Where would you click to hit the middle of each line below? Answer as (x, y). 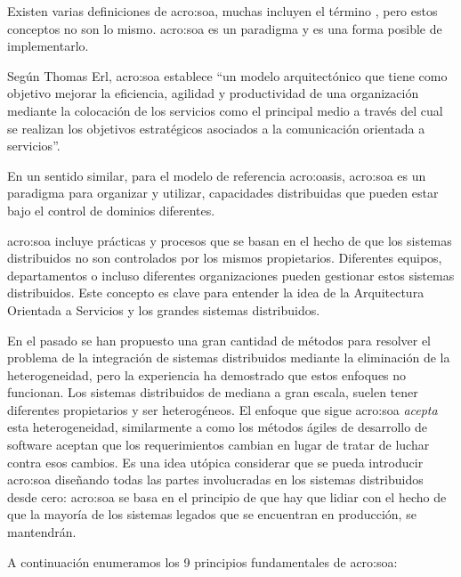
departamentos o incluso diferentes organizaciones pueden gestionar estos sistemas (231, 275)
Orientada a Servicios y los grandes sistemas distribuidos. (164, 309)
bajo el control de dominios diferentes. (111, 210)
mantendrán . (42, 532)
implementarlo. (48, 46)
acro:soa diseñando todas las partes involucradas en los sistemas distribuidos (215, 479)
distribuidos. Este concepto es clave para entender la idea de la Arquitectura (216, 293)
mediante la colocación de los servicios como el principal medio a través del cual (225, 110)
